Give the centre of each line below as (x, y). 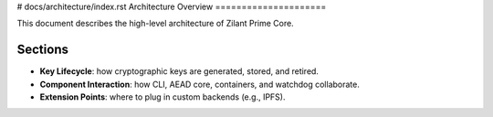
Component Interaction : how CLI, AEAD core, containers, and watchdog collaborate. (199, 84)
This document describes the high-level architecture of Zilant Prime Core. (155, 24)
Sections (42, 50)
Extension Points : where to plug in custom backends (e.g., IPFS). (163, 97)
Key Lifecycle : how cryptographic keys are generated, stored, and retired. (179, 71)
